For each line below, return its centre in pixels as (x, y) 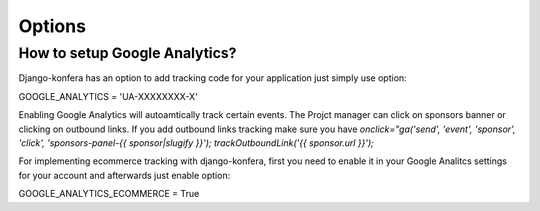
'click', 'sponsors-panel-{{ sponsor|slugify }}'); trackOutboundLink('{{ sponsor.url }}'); (196, 142)
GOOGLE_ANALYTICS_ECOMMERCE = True (109, 194)
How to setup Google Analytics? (127, 53)
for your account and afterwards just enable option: (124, 175)
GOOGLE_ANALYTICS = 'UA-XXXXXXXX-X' (108, 96)
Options (52, 26)
